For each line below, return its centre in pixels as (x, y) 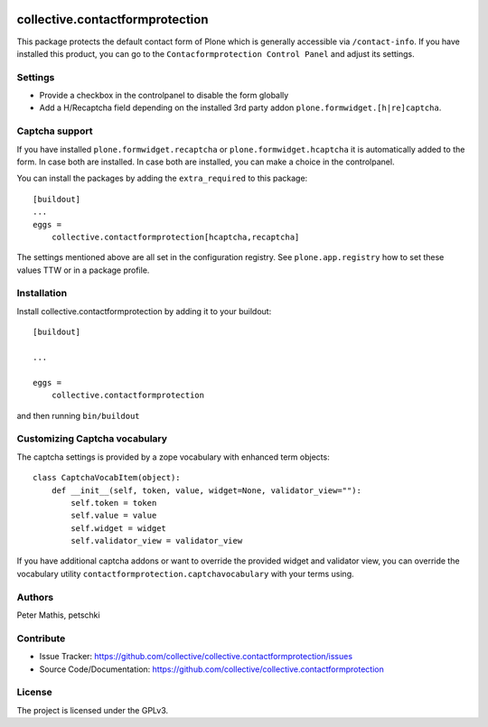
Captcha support (55, 131)
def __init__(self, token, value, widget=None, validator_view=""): (206, 490)
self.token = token (114, 503)
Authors (35, 597)
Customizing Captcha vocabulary (92, 439)
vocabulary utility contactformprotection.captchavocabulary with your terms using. (185, 573)
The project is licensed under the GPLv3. (93, 710)
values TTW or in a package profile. (83, 270)
